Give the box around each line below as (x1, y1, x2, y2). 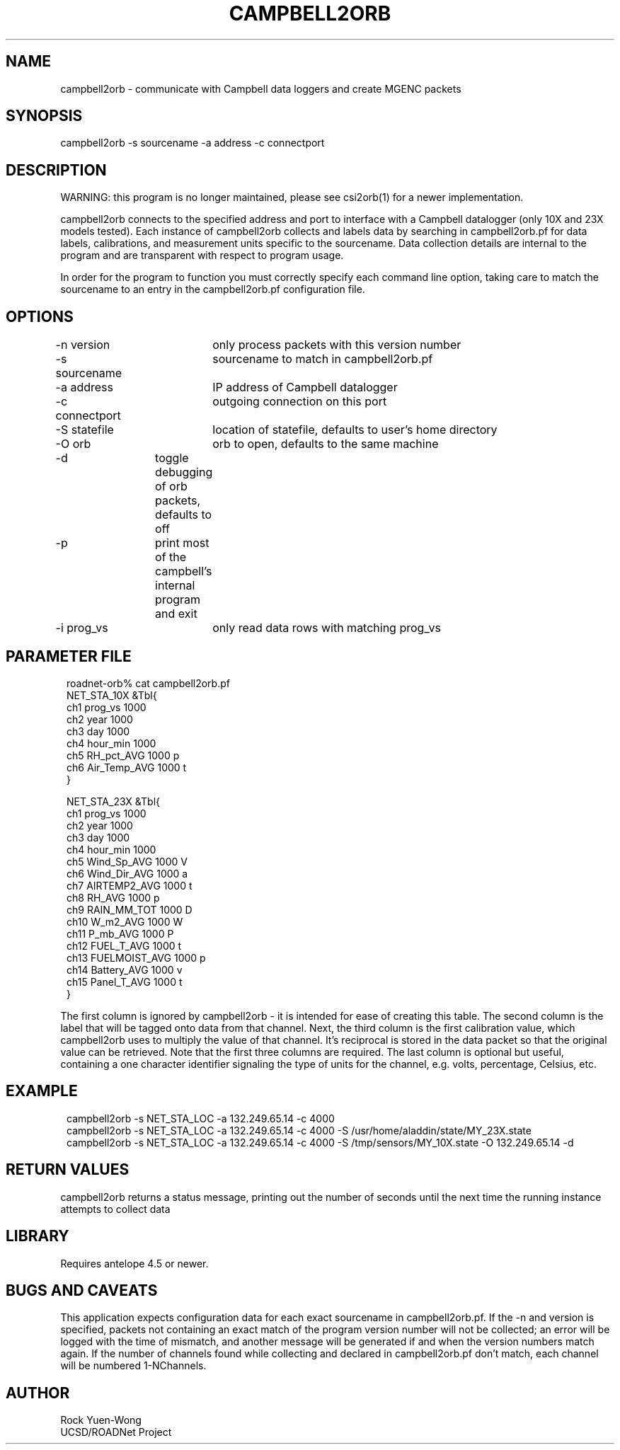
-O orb (55, 437, 91, 451)
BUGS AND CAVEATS (6, 1281, 158, 1299)
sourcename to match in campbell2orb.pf (212, 352, 433, 367)
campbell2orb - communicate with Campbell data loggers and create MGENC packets (60, 82, 461, 95)
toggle (155, 451, 189, 466)
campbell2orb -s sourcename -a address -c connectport (60, 137, 325, 149)
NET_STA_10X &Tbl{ (67, 689, 157, 701)
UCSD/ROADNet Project (60, 1426, 172, 1439)
